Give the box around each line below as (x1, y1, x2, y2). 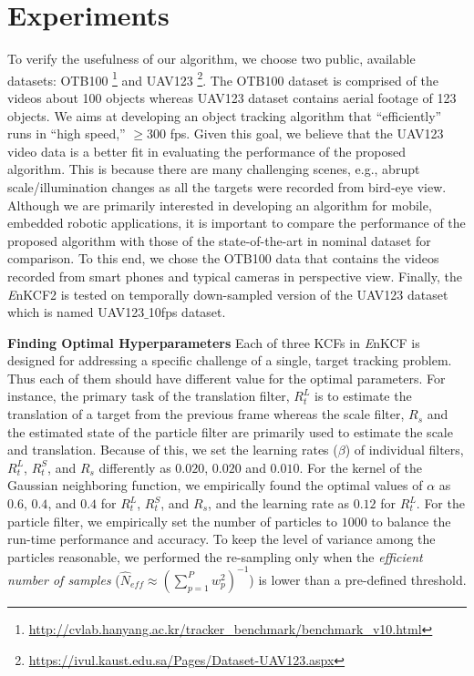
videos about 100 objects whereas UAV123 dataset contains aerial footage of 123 (7, 87, 457, 107)
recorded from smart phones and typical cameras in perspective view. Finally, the (7, 266, 462, 285)
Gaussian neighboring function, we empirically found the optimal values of (7, 476, 423, 495)
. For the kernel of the (299, 457, 422, 476)
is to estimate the (314, 386, 412, 405)
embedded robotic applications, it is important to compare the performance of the (7, 213, 466, 232)
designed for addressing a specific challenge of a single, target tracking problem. (7, 351, 452, 370)
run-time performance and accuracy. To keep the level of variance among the (7, 529, 436, 548)
